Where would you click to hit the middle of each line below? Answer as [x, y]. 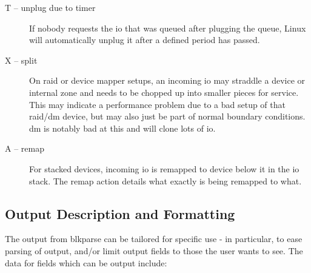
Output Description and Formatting [120, 213]
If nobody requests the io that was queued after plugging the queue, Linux [168, 28]
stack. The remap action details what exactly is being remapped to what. [166, 180]
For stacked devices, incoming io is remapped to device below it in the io [164, 168]
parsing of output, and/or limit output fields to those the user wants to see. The [154, 250]
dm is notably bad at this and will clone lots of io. [122, 128]
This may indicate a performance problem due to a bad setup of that [157, 104]
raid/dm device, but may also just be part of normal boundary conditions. [167, 116]
